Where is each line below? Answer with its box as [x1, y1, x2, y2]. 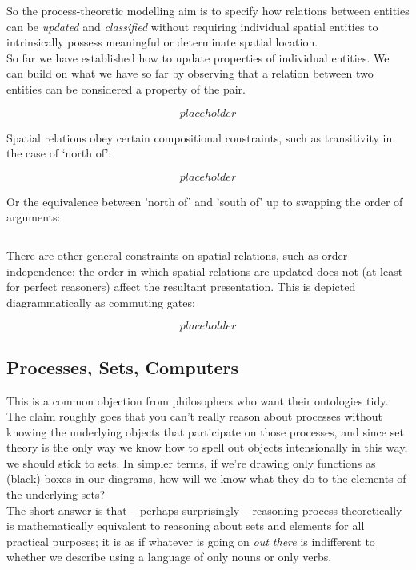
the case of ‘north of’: [6, 145, 112, 161]
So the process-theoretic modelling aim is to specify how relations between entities [6, 2, 410, 18]
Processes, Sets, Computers [6, 354, 238, 379]
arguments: [6, 209, 61, 225]
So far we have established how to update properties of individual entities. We [6, 49, 390, 66]
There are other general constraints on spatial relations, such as [6, 246, 318, 263]
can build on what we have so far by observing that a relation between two [6, 65, 374, 82]
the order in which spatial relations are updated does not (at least [78, 262, 403, 279]
